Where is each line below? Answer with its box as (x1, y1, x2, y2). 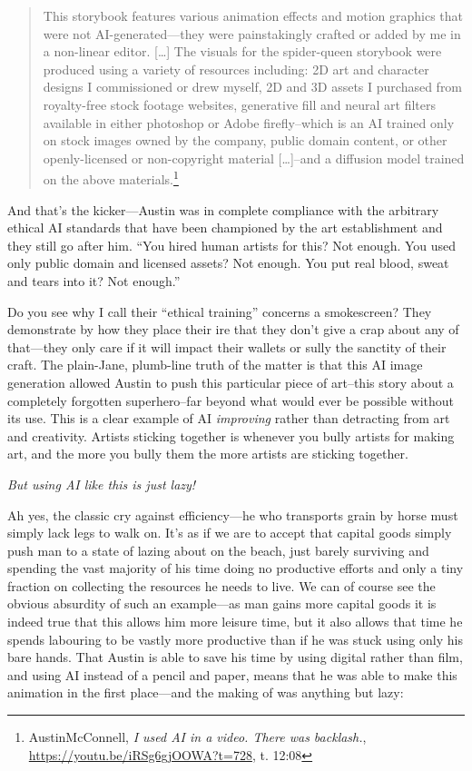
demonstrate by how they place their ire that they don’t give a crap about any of (7, 320, 459, 339)
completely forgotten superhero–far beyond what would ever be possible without (7, 390, 455, 410)
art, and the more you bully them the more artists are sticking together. (7, 444, 408, 463)
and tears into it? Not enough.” (7, 271, 181, 290)
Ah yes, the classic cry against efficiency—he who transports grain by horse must (7, 505, 458, 524)
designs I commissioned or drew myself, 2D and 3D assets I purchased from (43, 77, 463, 96)
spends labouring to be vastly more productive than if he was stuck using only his (7, 629, 463, 648)
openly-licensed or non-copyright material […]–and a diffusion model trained (43, 148, 465, 167)
